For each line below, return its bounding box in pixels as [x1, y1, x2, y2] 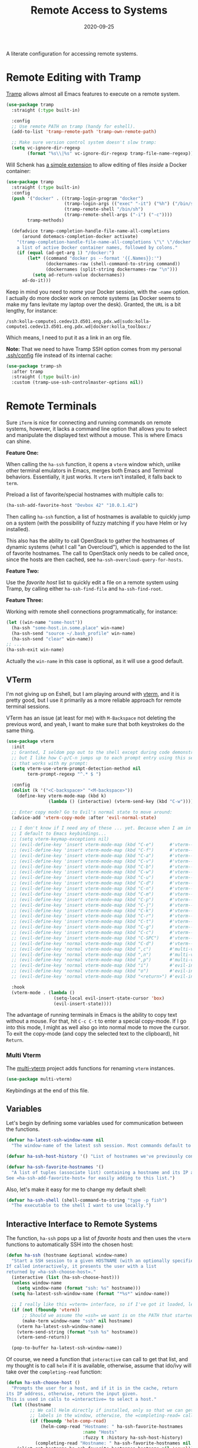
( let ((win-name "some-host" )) [6, 619, 83, 625]
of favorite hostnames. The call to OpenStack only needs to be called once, [6, 549, 189, 557]
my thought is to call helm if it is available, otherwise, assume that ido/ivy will [6, 1362, 192, 1369]
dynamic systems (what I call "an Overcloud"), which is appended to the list [6, 543, 190, 550]
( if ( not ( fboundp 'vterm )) [11, 1307, 81, 1313]
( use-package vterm [6, 738, 54, 744]
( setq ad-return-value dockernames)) [32, 272, 126, 278]
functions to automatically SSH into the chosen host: [6, 1241, 134, 1248]
